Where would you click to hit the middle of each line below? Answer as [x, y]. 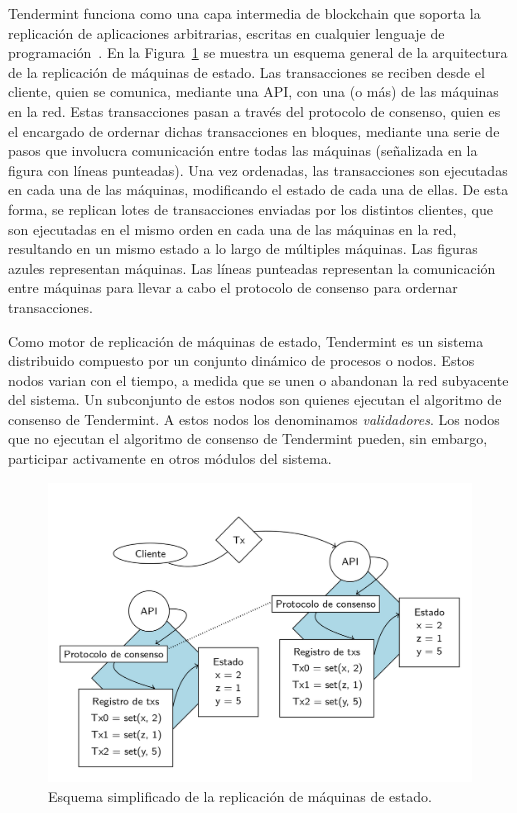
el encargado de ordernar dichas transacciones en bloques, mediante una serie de [254, 130]
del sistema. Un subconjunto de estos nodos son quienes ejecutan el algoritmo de [255, 399]
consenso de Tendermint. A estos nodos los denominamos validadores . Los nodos [254, 418]
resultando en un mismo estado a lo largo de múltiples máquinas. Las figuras [243, 248]
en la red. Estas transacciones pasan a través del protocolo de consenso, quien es [254, 110]
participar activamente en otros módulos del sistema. [170, 458]
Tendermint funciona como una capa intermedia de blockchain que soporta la [244, 13]
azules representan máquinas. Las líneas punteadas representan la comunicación [252, 267]
